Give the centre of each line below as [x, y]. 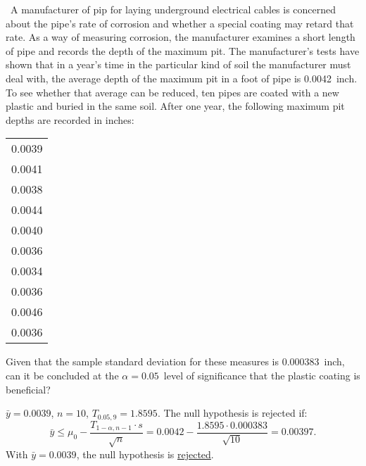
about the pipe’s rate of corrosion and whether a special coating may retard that [180, 23]
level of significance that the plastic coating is [262, 375]
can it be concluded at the [62, 375]
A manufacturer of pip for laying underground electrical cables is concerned [173, 9]
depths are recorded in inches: [70, 119]
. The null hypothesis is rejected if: [232, 413]
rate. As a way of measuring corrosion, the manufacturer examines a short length [181, 37]
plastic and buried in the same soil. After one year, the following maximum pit [175, 106]
